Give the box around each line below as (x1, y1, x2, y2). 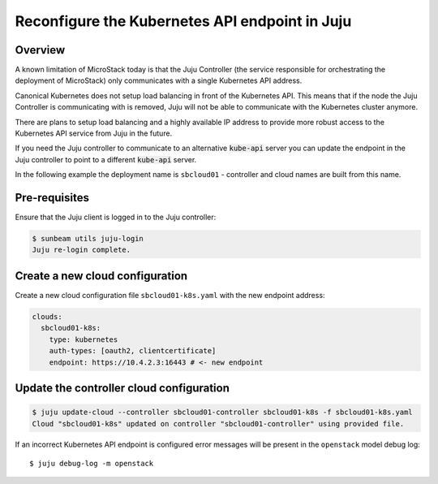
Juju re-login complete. (32, 245, 131, 255)
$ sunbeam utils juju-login (32, 234, 144, 244)
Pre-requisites (15, 191, 89, 205)
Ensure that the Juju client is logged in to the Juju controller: (15, 212, 217, 223)
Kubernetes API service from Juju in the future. (15, 128, 173, 138)
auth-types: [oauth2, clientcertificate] (49, 346, 217, 356)
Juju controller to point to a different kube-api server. (15, 154, 197, 164)
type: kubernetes (49, 335, 118, 344)
